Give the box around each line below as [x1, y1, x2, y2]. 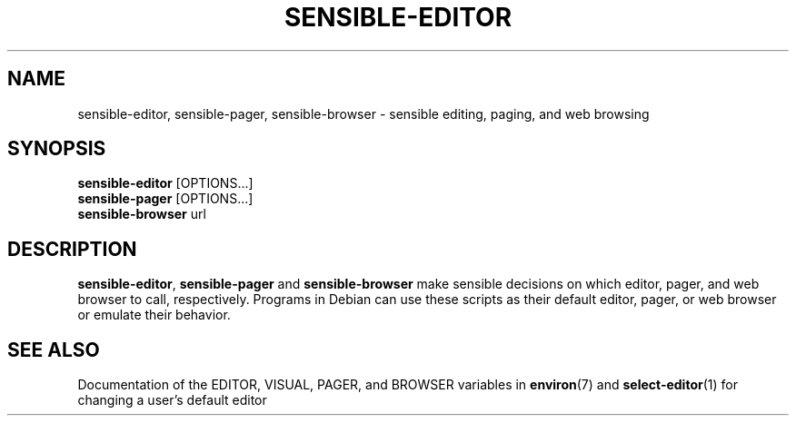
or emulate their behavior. [77, 307, 231, 323]
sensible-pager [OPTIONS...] [77, 191, 254, 207]
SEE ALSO [7, 338, 100, 361]
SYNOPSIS [7, 137, 106, 161]
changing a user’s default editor [77, 392, 267, 408]
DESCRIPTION [7, 237, 137, 261]
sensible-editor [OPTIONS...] [77, 175, 254, 192]
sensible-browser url [77, 206, 206, 222]
